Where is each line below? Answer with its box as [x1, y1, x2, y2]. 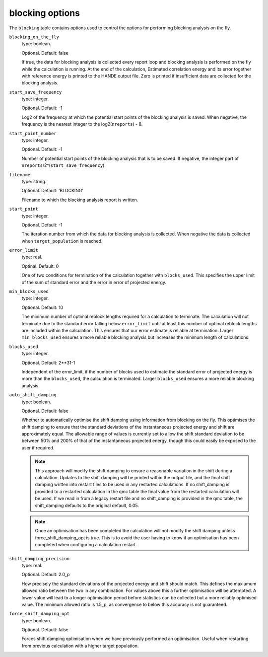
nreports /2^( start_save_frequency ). [21, 162, 106, 168]
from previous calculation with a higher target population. [21, 643, 139, 649]
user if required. [21, 444, 55, 450]
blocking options [9, 7, 80, 18]
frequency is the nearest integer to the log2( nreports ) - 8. [21, 121, 143, 127]
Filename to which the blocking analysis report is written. [21, 197, 138, 203]
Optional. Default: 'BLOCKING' [21, 188, 84, 194]
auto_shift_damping [9, 392, 57, 398]
